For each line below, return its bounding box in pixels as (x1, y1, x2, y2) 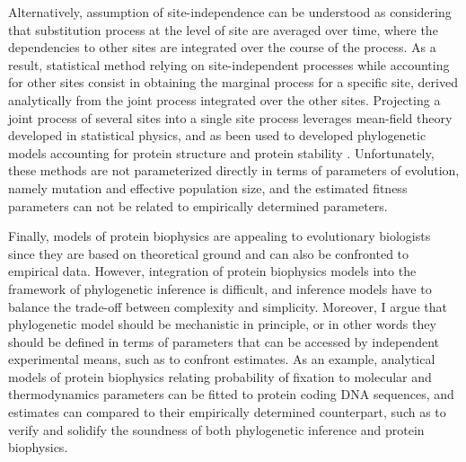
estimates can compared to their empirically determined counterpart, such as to (8, 403, 446, 422)
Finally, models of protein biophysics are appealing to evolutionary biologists (8, 227, 431, 245)
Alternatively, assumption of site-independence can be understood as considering (8, 3, 452, 21)
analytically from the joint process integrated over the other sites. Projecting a (8, 90, 441, 109)
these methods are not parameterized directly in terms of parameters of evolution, (8, 161, 460, 180)
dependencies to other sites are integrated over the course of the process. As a (8, 38, 436, 57)
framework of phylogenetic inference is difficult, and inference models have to (8, 279, 432, 298)
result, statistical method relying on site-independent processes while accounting (8, 55, 450, 74)
